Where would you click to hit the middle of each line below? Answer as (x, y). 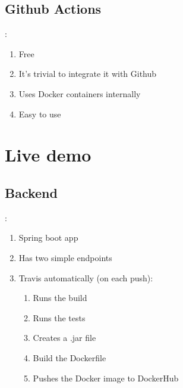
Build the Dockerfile (70, 357)
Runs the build (60, 298)
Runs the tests (59, 317)
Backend (31, 192)
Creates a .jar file (64, 338)
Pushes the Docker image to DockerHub (106, 378)
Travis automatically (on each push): (86, 277)
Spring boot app (48, 238)
